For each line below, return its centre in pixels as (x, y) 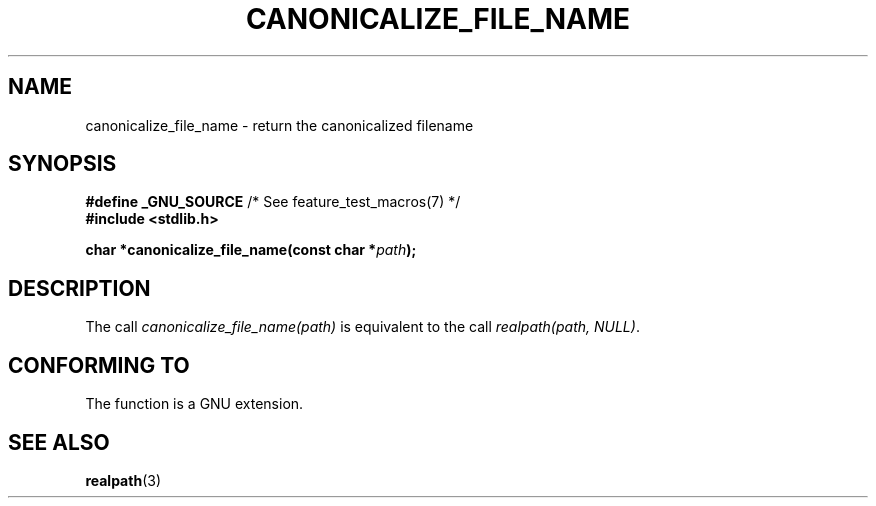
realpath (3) (123, 480)
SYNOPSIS (62, 164)
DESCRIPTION (79, 288)
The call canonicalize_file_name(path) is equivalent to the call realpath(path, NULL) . (362, 327)
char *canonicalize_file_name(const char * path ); (251, 250)
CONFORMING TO (99, 365)
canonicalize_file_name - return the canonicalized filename (279, 125)
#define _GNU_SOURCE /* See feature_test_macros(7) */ (273, 202)
